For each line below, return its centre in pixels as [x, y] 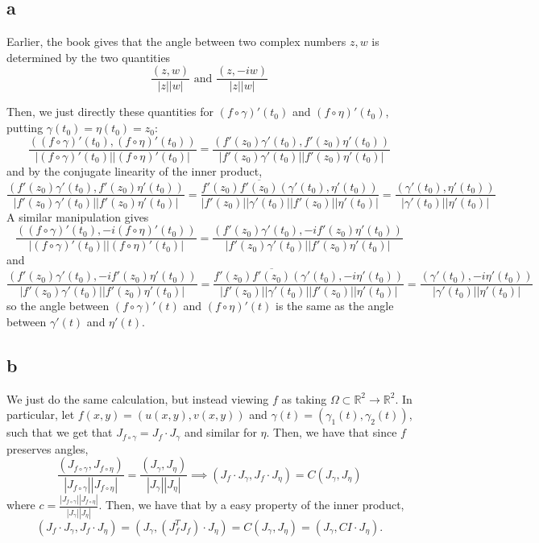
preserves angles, [48, 448]
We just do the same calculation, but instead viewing [138, 398]
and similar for [220, 432]
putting [25, 128]
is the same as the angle [335, 306]
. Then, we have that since [332, 432]
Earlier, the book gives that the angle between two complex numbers [176, 41]
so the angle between [58, 306]
